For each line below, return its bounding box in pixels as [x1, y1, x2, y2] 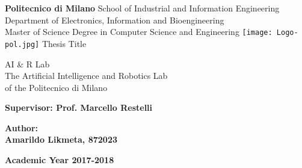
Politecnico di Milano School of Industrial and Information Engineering [5, 2, 280, 14]
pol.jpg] [5, 40, 40, 49]
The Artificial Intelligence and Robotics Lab [5, 69, 168, 82]
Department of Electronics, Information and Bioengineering [5, 13, 224, 26]
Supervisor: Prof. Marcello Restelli [5, 101, 153, 114]
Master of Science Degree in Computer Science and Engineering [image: [5, 25, 273, 38]
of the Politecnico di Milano [5, 81, 108, 93]
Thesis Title [42, 37, 87, 49]
